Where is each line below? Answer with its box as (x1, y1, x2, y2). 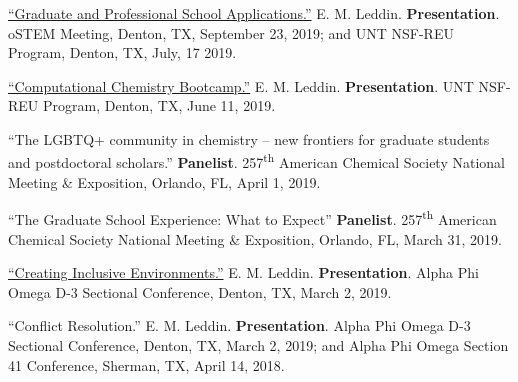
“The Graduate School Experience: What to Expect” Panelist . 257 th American (8, 206, 497, 230)
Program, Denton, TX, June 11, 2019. (42, 95, 276, 116)
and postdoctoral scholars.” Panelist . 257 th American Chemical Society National (8, 149, 505, 173)
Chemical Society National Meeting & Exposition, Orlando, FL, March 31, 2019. (8, 228, 502, 249)
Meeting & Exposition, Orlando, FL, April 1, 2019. (8, 171, 321, 192)
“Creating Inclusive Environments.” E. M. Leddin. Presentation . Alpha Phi (8, 262, 479, 283)
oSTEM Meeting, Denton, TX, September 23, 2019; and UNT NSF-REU (8, 22, 454, 43)
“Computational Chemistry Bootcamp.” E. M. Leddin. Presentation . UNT (8, 75, 474, 96)
